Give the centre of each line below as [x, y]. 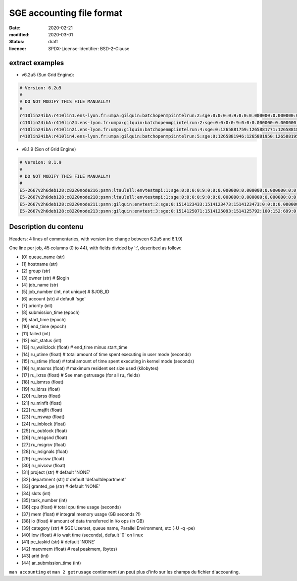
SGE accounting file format [66, 13]
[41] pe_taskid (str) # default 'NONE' [58, 542]
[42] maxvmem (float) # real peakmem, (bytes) [69, 549]
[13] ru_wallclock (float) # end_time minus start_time [74, 347]
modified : [19, 34]
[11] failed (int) [36, 333]
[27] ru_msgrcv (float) [44, 444]
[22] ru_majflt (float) [42, 410]
